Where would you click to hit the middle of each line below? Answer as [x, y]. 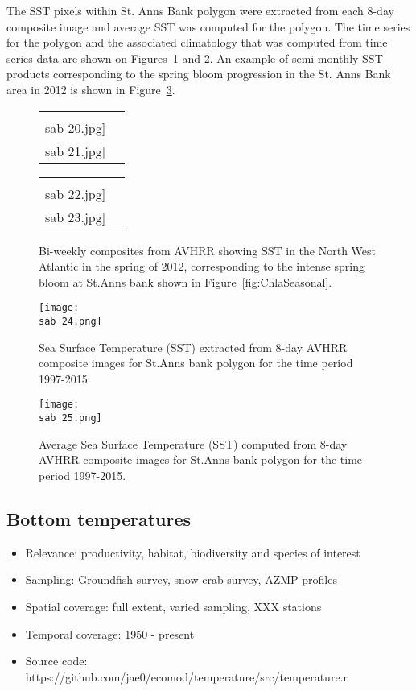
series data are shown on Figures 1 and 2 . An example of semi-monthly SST [195, 58]
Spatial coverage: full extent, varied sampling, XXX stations [173, 606]
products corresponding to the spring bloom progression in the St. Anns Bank [199, 74]
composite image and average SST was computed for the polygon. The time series [208, 26]
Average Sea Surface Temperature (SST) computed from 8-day [193, 443]
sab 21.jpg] [76, 151]
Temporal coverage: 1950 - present [110, 633]
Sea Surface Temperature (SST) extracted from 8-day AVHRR [193, 347]
